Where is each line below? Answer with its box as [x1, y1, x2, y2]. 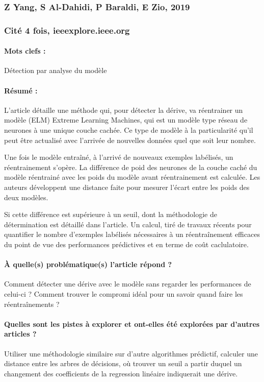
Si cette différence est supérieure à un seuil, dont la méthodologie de [4, 209, 217, 220]
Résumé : [4, 85, 38, 96]
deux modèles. [4, 192, 48, 202]
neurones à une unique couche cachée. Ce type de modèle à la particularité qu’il [4, 125, 253, 135]
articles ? [4, 328, 37, 339]
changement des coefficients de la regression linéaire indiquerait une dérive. [4, 368, 238, 378]
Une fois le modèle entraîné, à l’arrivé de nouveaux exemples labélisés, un [4, 152, 233, 162]
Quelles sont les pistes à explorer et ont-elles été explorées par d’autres [4, 318, 260, 329]
